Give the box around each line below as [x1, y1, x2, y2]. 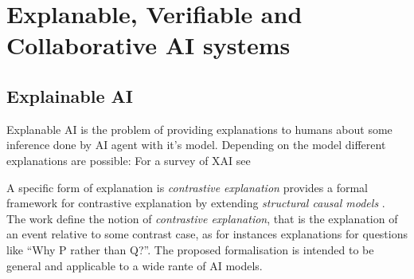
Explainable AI [6, 83, 133, 108]
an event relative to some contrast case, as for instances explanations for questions [6, 226, 408, 242]
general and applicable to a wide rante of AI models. [6, 257, 263, 273]
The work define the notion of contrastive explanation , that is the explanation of [6, 210, 398, 226]
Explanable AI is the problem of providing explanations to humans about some [6, 120, 393, 137]
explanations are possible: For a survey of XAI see [6, 151, 251, 168]
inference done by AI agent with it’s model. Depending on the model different [6, 136, 386, 153]
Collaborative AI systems [6, 29, 291, 61]
